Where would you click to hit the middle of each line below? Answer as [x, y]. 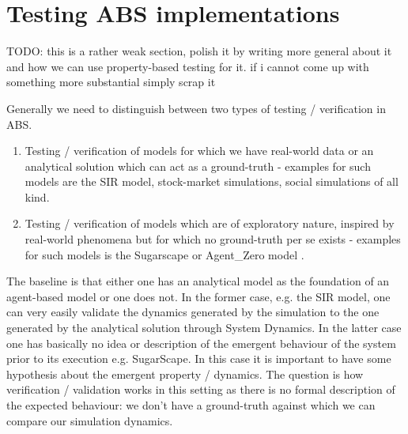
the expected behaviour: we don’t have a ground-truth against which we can [191, 405]
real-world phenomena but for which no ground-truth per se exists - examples [213, 239]
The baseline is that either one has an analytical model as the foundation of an [198, 281]
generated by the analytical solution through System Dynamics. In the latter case [204, 328]
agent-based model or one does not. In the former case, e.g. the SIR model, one [198, 296]
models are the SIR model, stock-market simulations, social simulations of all [212, 181]
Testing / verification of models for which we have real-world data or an [199, 151]
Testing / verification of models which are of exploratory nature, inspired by [210, 223]
